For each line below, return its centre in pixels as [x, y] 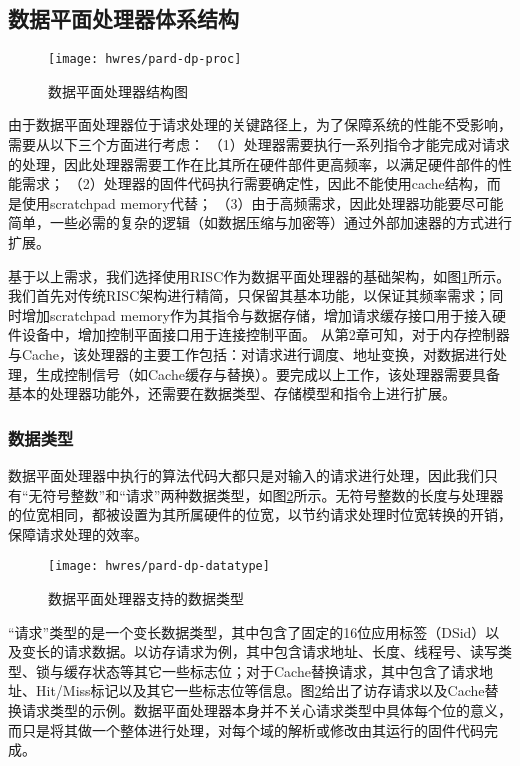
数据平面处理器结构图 [118, 90]
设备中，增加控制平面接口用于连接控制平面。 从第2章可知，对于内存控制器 [265, 334]
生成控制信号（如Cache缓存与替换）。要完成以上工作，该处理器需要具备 [267, 373]
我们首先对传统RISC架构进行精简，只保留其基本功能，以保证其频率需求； [249, 295]
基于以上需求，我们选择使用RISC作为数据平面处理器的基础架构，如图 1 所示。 [259, 275]
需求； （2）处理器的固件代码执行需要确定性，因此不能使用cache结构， [254, 183]
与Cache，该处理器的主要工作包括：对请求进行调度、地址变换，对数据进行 [250, 353]
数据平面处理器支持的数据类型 [146, 598]
